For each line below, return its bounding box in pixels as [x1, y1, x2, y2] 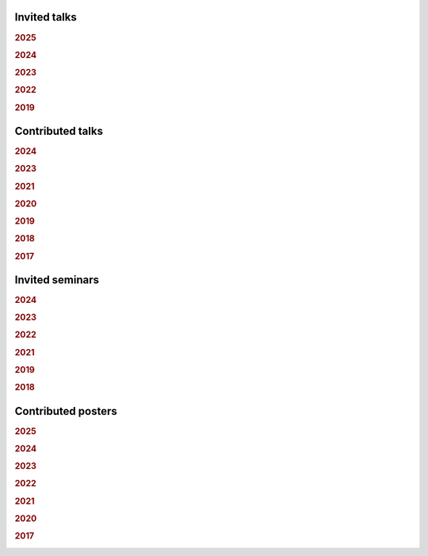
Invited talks [14, 10, 77, 24]
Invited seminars [14, 273, 99, 286]
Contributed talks [14, 124, 103, 138]
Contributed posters [14, 405, 118, 418]
